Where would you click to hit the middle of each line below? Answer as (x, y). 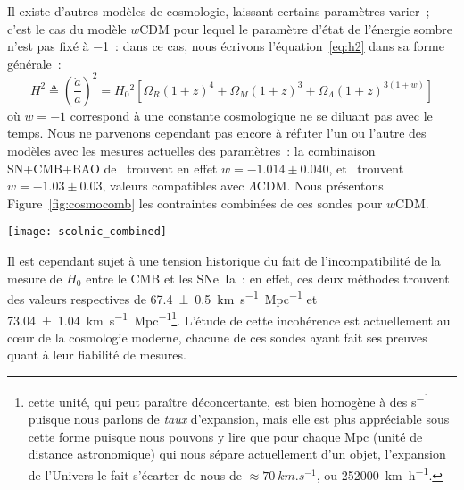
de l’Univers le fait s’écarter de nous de (135, 474)
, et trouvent (366, 168)
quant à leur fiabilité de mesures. (97, 355)
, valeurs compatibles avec (173, 186)
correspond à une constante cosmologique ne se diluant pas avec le (251, 115)
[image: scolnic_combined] (87, 232)
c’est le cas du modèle (67, 28)
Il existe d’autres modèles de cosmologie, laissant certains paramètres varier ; (219, 11)
